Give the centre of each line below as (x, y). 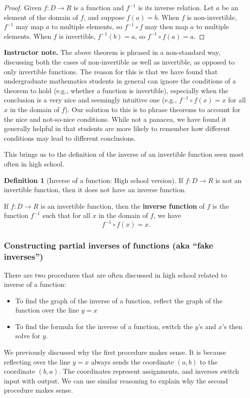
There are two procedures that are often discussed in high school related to (116, 274)
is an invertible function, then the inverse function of (123, 206)
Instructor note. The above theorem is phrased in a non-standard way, (112, 52)
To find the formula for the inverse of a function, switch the (104, 326)
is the (221, 206)
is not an (228, 180)
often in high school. (34, 163)
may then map (167, 26)
